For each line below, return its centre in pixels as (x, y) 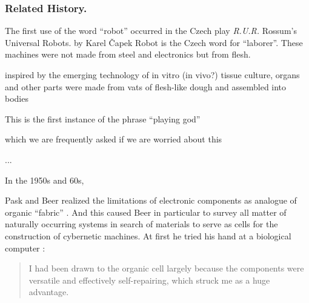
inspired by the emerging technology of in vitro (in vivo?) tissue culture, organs (152, 75)
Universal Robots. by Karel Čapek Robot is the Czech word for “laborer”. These (154, 42)
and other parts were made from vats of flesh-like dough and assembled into (146, 86)
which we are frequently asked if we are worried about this (114, 139)
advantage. (49, 292)
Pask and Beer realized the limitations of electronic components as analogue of (151, 200)
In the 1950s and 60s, (45, 180)
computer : (25, 248)
